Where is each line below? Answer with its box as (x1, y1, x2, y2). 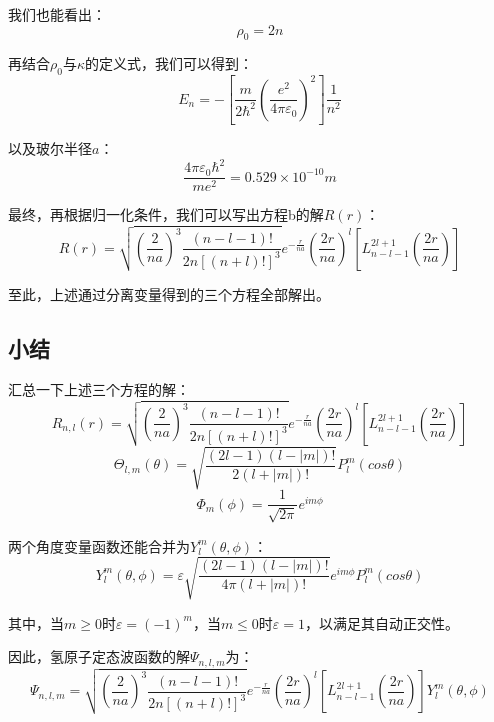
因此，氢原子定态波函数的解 (8, 646, 190, 667)
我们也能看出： (8, 4, 106, 24)
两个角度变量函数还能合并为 (8, 535, 190, 556)
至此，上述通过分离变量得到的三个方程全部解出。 (8, 283, 330, 304)
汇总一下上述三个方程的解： (8, 379, 190, 400)
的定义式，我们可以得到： (85, 53, 254, 74)
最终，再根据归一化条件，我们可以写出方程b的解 (8, 204, 324, 225)
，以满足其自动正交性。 (305, 612, 460, 633)
